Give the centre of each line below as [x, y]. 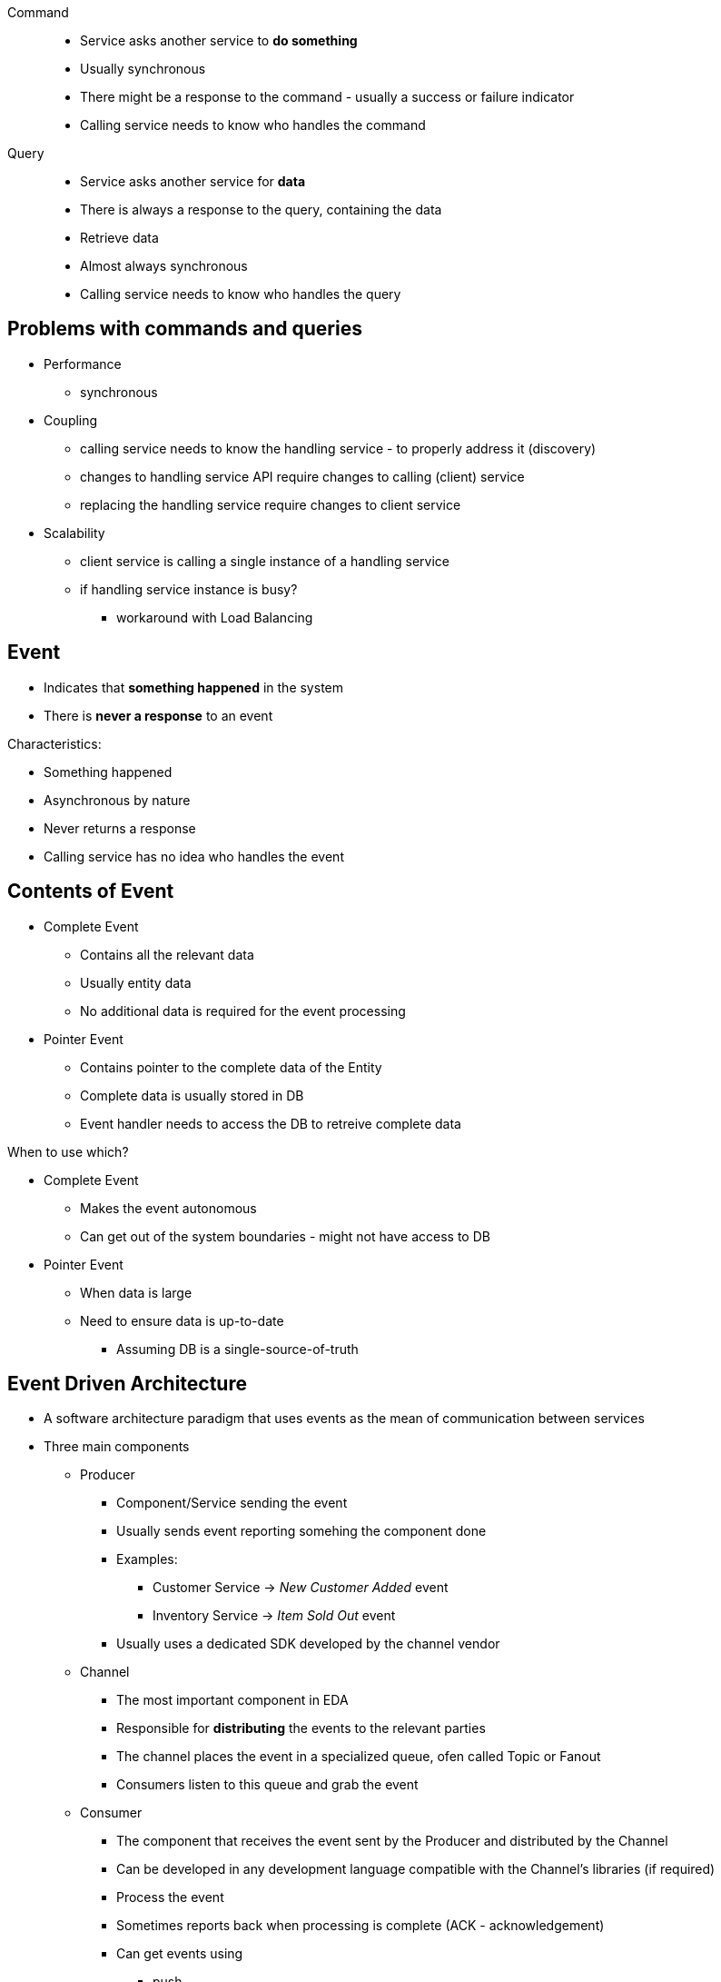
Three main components [117, 1447]
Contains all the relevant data [167, 954]
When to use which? [68, 1151]
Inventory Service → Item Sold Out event [274, 1616]
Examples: [147, 1559]
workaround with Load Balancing [215, 617]
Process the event [170, 1897]
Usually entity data [136, 982]
